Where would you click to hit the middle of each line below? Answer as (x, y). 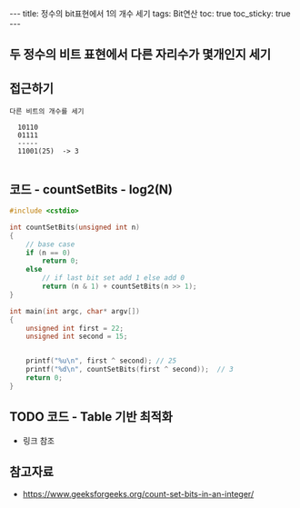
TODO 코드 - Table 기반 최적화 (91, 417)
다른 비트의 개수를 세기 (47, 112)
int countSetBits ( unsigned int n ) (75, 227)
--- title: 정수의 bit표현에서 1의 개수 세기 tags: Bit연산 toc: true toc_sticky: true (150, 14)
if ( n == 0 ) (48, 253)
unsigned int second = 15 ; (77, 337)
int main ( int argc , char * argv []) (75, 311)
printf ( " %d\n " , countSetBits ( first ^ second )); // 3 (130, 370)
